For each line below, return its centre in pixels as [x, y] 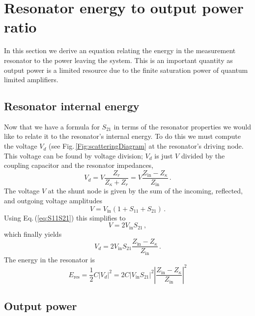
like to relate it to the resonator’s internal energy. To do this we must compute [122, 136]
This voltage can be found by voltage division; [73, 155]
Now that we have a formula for [52, 126]
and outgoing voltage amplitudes [53, 200]
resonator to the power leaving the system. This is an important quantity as [118, 60]
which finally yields [33, 234]
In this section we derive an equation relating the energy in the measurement [120, 50]
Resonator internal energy [72, 106]
